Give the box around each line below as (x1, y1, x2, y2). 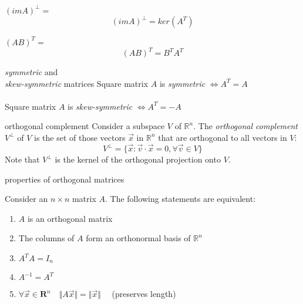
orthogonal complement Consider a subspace (5, 120, 165, 132)
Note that (5, 153, 40, 165)
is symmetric (159, 77, 206, 89)
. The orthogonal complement (193, 120, 298, 132)
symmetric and (5, 66, 58, 77)
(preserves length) (112, 288, 176, 300)
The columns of (18, 232, 75, 244)
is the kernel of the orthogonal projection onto (55, 153, 221, 165)
